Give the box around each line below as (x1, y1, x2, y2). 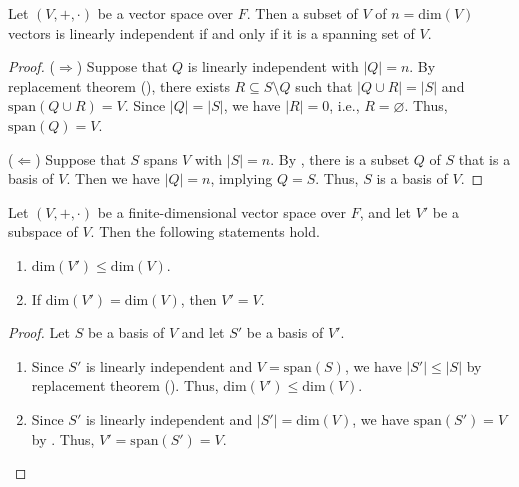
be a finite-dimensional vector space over (97, 201, 346, 222)
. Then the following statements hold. (90, 221, 320, 242)
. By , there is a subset (270, 148, 410, 169)
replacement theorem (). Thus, (31, 375, 219, 396)
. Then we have (66, 168, 160, 189)
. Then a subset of (246, 3, 358, 23)
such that (295, 75, 353, 96)
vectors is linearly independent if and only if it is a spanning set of (8, 22, 415, 43)
